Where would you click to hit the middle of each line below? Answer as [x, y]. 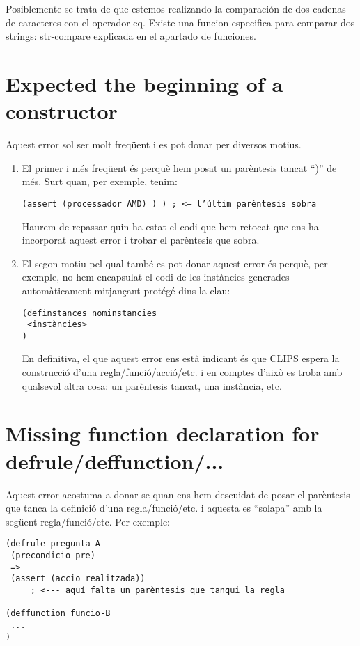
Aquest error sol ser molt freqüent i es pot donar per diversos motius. [154, 144]
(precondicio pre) [53, 556]
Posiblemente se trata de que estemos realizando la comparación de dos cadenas [176, 8]
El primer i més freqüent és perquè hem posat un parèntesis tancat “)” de [179, 167]
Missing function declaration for [163, 433]
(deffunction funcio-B [58, 614]
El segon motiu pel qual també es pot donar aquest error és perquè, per [175, 263]
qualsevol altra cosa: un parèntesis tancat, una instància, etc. [152, 385]
